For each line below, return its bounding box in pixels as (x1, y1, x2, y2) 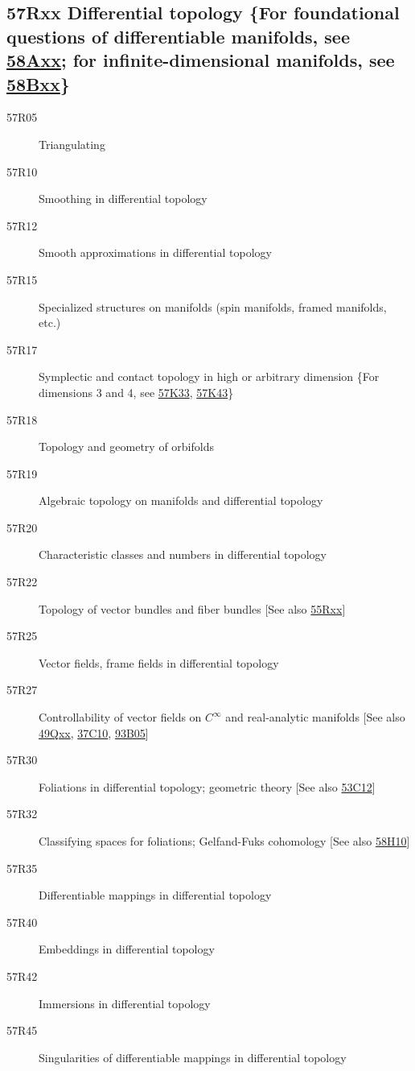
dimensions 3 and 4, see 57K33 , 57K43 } (39, 383, 234, 400)
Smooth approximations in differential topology (39, 244, 272, 261)
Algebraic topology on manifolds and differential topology (39, 492, 323, 509)
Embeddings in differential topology (39, 941, 215, 957)
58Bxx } (6, 71, 70, 96)
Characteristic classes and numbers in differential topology (39, 546, 327, 563)
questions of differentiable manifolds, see (6, 23, 350, 48)
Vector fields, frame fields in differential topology (39, 654, 279, 671)
